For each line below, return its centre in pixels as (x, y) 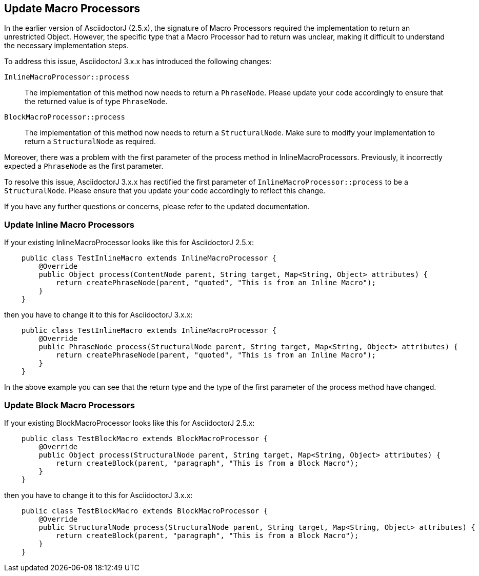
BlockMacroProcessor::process (65, 117)
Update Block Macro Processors (69, 405)
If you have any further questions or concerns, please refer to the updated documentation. (157, 207)
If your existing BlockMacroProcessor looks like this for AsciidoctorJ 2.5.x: (129, 423)
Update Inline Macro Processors (69, 224)
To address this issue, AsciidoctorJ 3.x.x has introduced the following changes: (138, 62)
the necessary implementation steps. (67, 46)
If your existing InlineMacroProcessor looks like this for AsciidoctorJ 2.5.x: (129, 243)
